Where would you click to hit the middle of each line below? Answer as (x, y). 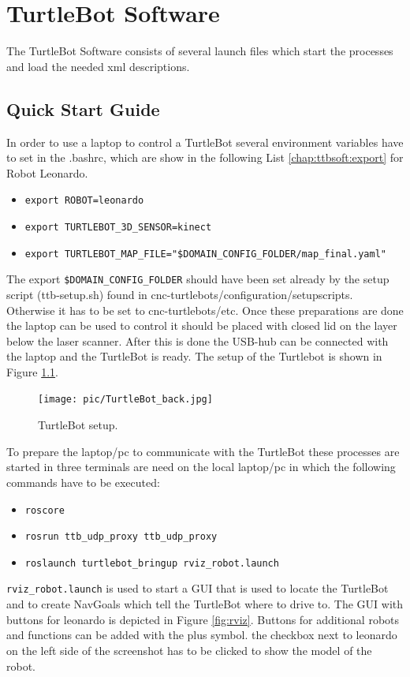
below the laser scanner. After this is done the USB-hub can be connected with (198, 340)
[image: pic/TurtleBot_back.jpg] (125, 400)
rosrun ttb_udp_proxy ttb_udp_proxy (121, 537)
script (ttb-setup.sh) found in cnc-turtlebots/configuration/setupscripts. (180, 294)
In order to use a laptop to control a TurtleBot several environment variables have (205, 142)
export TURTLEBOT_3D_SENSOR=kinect (118, 227)
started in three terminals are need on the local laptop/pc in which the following (201, 467)
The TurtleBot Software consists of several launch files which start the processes (200, 51)
